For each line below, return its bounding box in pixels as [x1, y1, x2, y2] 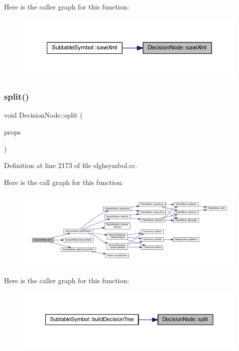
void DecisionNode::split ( [4, 110, 83, 120]
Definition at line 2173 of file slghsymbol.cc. [4, 160, 137, 171]
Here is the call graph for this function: [4, 176, 123, 187]
